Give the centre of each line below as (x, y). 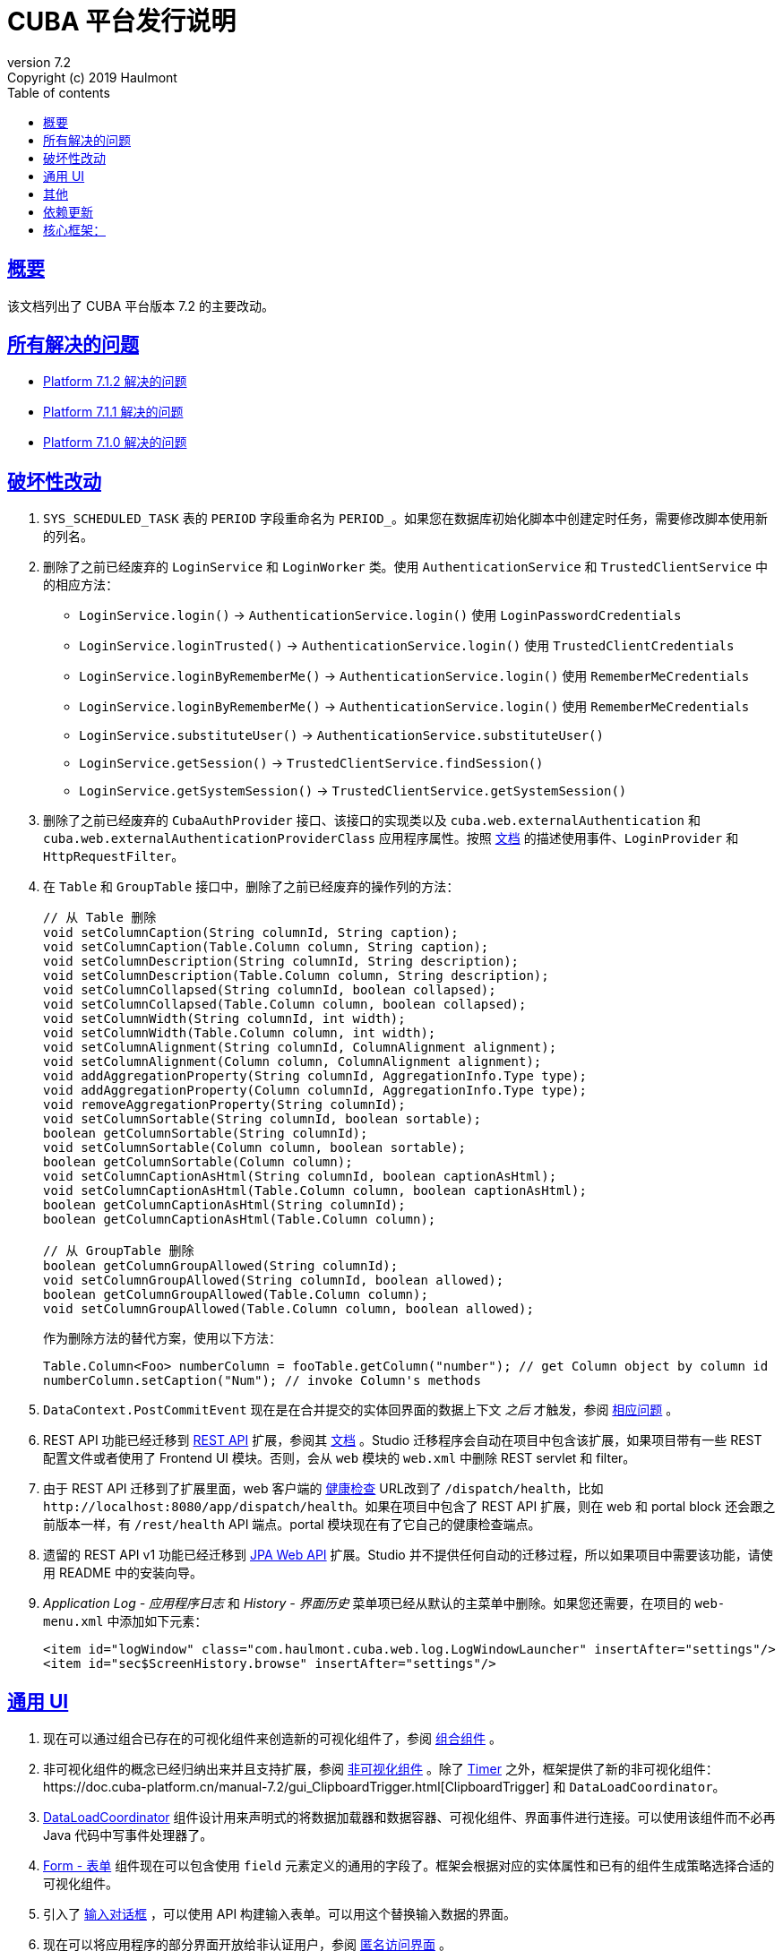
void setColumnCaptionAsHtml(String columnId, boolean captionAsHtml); (300, 1177)
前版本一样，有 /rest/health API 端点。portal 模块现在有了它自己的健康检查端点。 (292, 1525)
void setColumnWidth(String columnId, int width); (224, 1019)
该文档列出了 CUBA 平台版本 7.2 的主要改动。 (141, 305)
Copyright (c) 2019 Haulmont (92, 77)
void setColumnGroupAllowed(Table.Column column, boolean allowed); (288, 1309)
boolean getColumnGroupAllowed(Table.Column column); (236, 1295)
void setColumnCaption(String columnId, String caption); (251, 933)
